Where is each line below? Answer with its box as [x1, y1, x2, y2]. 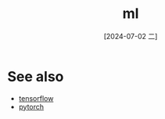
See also [7, 67, 64, 85]
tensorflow [18, 93, 54, 103]
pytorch [18, 102, 45, 111]
